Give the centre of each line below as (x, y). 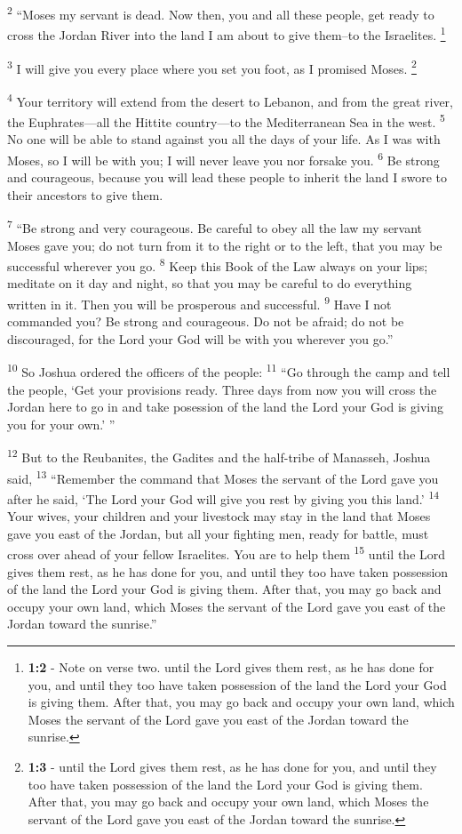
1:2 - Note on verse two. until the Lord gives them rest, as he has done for (231, 667)
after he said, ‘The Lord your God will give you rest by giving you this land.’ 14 (223, 497)
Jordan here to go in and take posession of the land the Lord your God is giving (225, 407)
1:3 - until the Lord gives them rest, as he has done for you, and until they (232, 766)
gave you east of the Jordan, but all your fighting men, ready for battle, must (218, 533)
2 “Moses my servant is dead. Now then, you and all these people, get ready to (221, 13)
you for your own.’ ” (61, 424)
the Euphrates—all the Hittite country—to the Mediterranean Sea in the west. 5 (226, 120)
